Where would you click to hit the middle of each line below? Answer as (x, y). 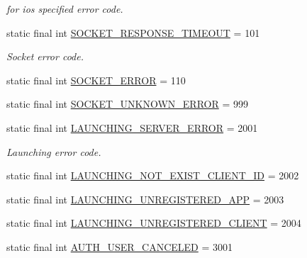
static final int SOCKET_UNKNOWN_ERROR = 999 (127, 104)
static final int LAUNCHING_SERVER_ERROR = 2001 (132, 127)
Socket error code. (45, 56)
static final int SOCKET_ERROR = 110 (96, 80)
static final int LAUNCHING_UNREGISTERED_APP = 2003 (145, 199)
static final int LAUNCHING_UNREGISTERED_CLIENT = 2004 (154, 223)
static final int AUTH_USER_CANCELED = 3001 (119, 246)
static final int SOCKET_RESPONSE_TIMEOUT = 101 (133, 32)
